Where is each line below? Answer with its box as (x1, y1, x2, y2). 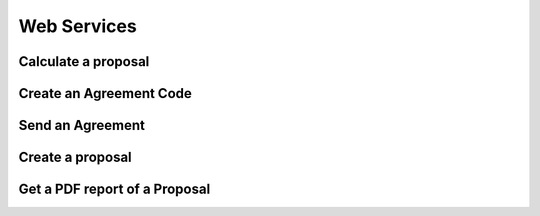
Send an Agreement (18, 117, 145, 134)
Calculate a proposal (18, 53, 150, 70)
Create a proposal (18, 149, 132, 166)
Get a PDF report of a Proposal (18, 181, 211, 198)
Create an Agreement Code (18, 85, 192, 102)
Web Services (18, 15, 137, 37)
